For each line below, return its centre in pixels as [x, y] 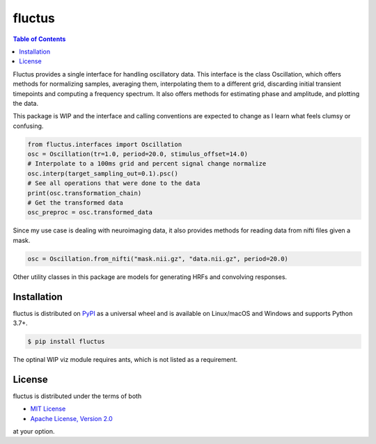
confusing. [28, 126]
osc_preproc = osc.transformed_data [90, 213]
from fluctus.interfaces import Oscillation [105, 144]
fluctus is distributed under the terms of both [77, 396]
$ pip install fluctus [66, 342]
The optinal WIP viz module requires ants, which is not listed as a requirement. [125, 359]
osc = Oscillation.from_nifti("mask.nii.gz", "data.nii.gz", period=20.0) [158, 259]
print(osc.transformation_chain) [85, 193]
